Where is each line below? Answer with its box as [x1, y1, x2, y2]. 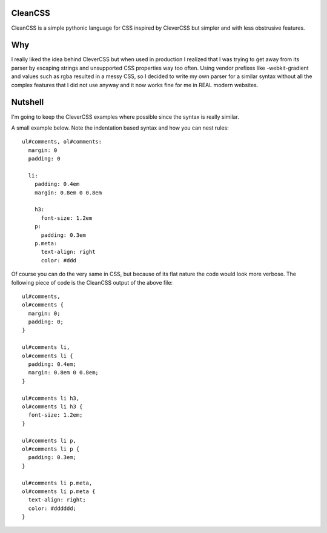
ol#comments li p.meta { [22, 488, 96, 495]
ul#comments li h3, [22, 394, 80, 402]
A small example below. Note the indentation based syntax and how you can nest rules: [11, 124, 230, 131]
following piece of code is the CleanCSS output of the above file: [11, 279, 173, 286]
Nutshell [11, 97, 44, 107]
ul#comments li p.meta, [22, 479, 93, 486]
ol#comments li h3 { [22, 403, 83, 410]
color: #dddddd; [28, 505, 77, 512]
